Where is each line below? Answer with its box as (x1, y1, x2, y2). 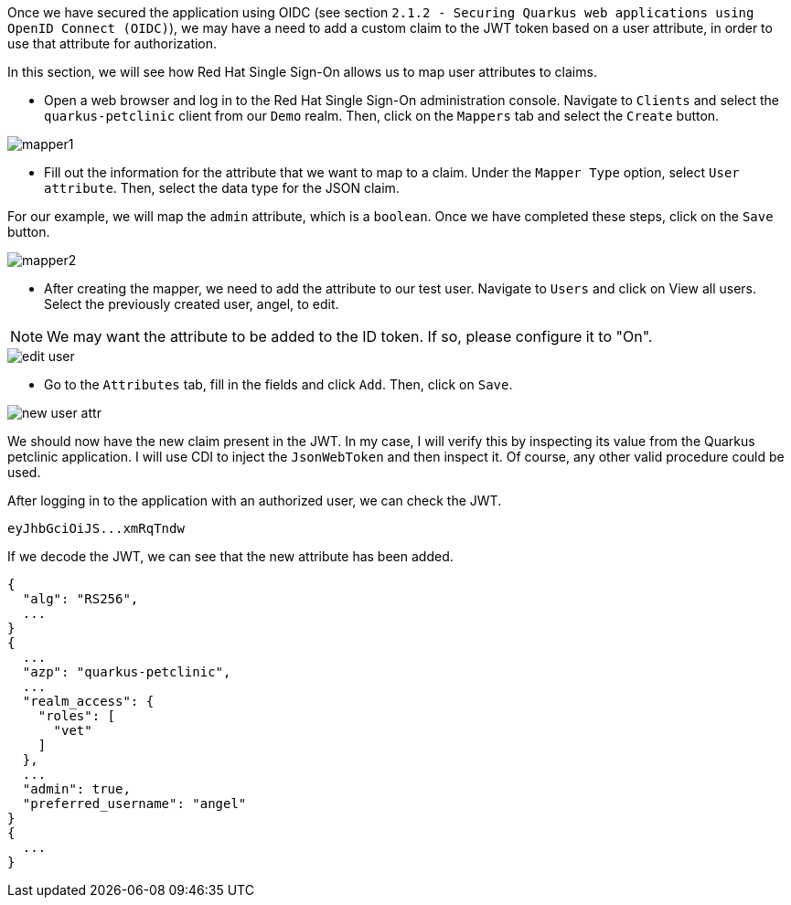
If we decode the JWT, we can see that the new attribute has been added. (7, 548, 454, 564)
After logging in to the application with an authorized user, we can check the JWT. (7, 493, 502, 508)
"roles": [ (37, 708, 116, 723)
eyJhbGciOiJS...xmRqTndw (7, 521, 185, 536)
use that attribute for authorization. (7, 36, 218, 51)
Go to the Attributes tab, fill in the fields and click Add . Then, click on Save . (44, 377, 513, 392)
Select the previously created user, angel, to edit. (44, 296, 339, 312)
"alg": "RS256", (22, 591, 139, 606)
